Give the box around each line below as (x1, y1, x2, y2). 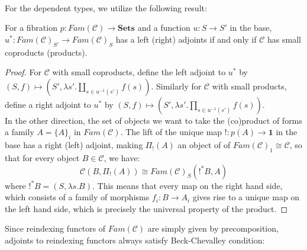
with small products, (212, 79, 287, 92)
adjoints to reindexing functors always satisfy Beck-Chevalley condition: (5, 233, 265, 246)
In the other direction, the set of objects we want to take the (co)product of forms (5, 114, 302, 126)
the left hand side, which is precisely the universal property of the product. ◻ (5, 202, 288, 214)
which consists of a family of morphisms (5, 191, 150, 203)
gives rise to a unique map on (192, 191, 300, 203)
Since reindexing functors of (5, 222, 106, 235)
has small (267, 33, 301, 45)
